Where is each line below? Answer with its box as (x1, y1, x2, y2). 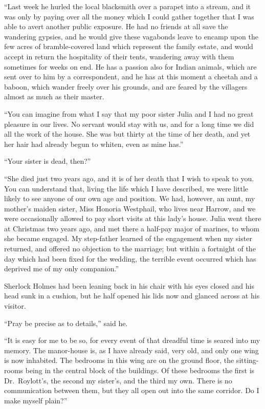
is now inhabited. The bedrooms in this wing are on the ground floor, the (4, 355, 234, 365)
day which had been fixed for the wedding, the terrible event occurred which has (4, 253, 256, 264)
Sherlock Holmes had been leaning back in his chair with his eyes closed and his (4, 280, 254, 291)
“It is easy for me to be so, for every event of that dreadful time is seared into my (4, 335, 260, 346)
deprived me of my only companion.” (4, 263, 119, 274)
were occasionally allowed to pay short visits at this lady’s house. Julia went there (4, 213, 261, 224)
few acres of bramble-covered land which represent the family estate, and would (4, 41, 253, 52)
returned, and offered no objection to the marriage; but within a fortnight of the (4, 243, 256, 254)
